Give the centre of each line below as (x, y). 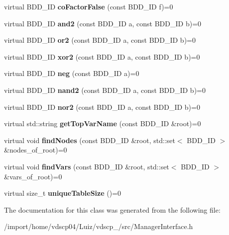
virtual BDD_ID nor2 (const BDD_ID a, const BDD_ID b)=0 (102, 107)
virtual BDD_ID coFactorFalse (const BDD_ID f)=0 (89, 6)
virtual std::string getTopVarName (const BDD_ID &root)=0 (103, 123)
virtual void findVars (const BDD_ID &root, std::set (87, 166)
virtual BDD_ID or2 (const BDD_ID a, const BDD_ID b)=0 (100, 40)
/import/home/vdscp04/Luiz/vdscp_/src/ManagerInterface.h (99, 226)
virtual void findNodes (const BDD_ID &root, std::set (90, 140)
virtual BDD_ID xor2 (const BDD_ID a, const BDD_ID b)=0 (102, 56)
